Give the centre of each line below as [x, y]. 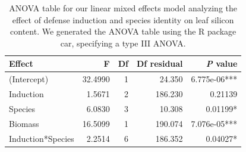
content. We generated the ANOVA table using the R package [123, 31]
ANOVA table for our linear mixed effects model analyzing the [123, 8]
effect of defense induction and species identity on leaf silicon [123, 19]
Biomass [24, 123]
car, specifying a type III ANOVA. [123, 43]
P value [222, 63]
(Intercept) [29, 79]
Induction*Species [42, 138]
